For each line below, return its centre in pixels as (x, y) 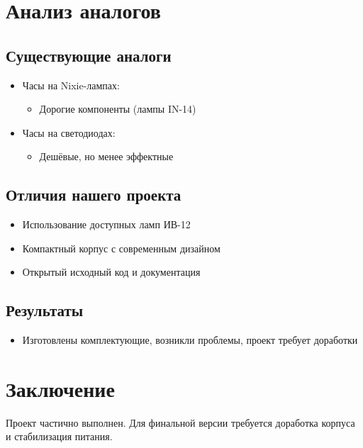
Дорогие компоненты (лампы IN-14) (118, 109)
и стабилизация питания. (59, 436)
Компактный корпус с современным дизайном (121, 248)
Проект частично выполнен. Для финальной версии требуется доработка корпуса (180, 422)
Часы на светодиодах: (69, 132)
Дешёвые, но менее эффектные (106, 156)
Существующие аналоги (89, 55)
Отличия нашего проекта (94, 195)
